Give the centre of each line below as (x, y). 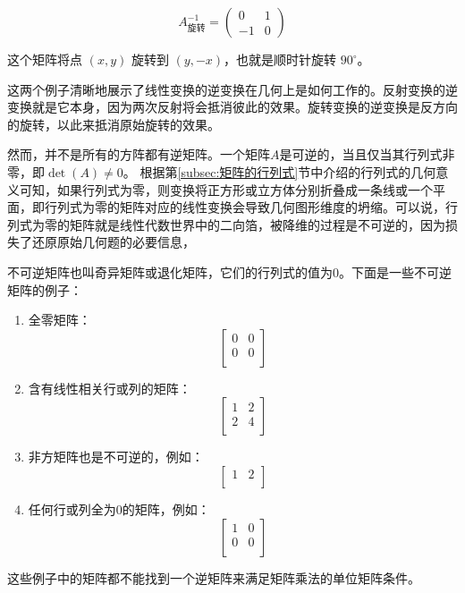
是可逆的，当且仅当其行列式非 (367, 154)
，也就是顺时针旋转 (280, 59)
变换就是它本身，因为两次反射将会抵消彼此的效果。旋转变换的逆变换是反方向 (232, 107)
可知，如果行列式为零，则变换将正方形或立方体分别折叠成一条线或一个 (226, 189)
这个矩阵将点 (45, 59)
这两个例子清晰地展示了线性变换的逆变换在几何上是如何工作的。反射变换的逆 (232, 89)
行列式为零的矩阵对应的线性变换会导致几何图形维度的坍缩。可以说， (245, 207)
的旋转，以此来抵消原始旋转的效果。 (114, 124)
